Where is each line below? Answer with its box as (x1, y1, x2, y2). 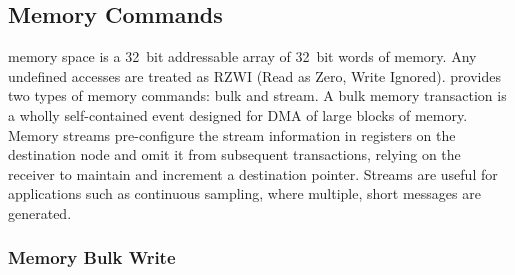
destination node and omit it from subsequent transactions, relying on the (8, 144, 461, 165)
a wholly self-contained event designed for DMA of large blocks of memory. (8, 104, 468, 125)
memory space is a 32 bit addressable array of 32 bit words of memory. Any (8, 46, 477, 67)
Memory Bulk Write (8, 245, 176, 270)
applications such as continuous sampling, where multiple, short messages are (8, 183, 481, 204)
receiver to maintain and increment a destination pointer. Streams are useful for (8, 163, 498, 184)
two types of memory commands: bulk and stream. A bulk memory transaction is (8, 85, 507, 106)
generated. (8, 202, 72, 223)
